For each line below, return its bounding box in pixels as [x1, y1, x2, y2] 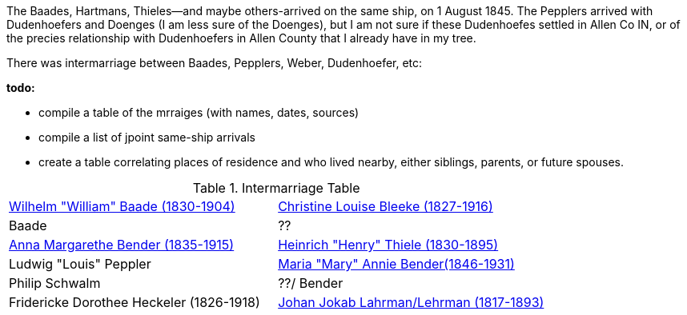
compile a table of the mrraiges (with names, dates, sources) [38, 106, 360, 119]
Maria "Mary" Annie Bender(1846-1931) [278, 256, 515, 272]
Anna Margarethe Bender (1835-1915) [9, 237, 235, 253]
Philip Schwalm [9, 275, 101, 291]
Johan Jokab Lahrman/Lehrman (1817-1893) [278, 294, 544, 310]
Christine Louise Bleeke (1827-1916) [278, 198, 493, 214]
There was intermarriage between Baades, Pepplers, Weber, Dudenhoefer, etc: [6, 56, 423, 70]
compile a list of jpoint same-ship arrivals [38, 130, 255, 144]
